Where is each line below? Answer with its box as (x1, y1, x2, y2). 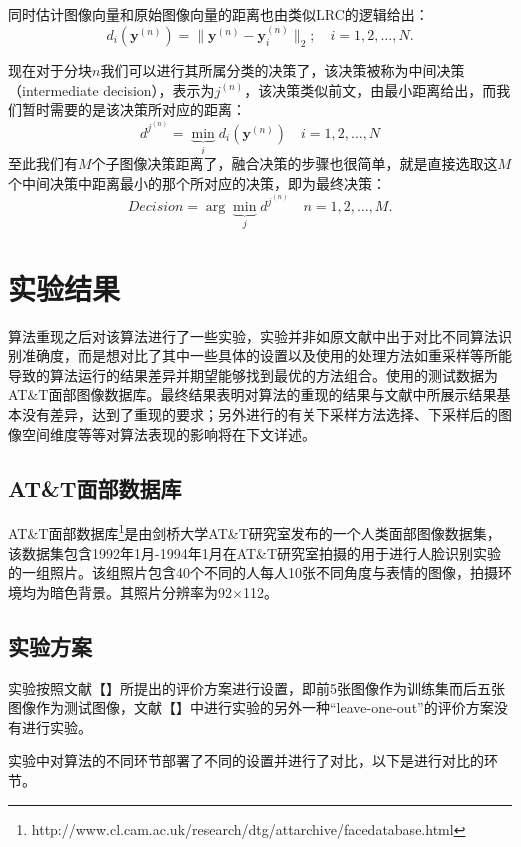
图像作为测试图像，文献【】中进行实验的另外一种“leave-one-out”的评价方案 (8, 697, 494, 718)
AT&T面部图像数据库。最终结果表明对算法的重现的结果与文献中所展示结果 (8, 384, 497, 405)
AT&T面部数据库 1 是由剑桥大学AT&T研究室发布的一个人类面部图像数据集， (8, 520, 501, 544)
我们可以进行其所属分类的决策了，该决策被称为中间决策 (100, 60, 465, 81)
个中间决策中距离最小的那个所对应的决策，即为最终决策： (8, 172, 386, 193)
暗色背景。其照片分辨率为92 (49, 581, 232, 602)
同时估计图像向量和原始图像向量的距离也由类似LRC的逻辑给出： (8, 4, 429, 24)
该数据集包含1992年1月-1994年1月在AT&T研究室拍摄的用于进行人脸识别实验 (8, 542, 502, 563)
